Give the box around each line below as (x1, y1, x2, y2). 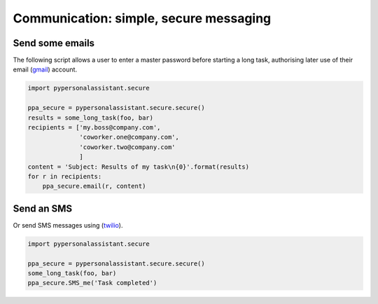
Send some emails (13, 37, 94, 49)
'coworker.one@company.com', (79, 133, 180, 141)
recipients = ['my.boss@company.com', (27, 123, 161, 131)
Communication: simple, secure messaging (13, 11, 272, 26)
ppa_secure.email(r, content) (42, 182, 146, 191)
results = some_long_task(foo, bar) (27, 113, 154, 122)
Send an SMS (13, 202, 73, 214)
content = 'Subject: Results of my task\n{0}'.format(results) (27, 163, 250, 171)
